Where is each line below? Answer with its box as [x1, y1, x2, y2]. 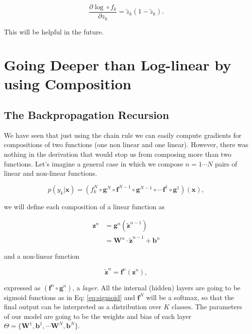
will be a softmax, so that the [146, 292, 234, 302]
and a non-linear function [4, 251, 80, 261]
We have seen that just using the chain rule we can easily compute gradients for [4, 130, 242, 140]
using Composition [4, 74, 132, 94]
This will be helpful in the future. [4, 26, 104, 36]
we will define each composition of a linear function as [4, 201, 165, 211]
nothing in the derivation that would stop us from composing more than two [4, 149, 232, 159]
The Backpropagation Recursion [4, 107, 169, 122]
